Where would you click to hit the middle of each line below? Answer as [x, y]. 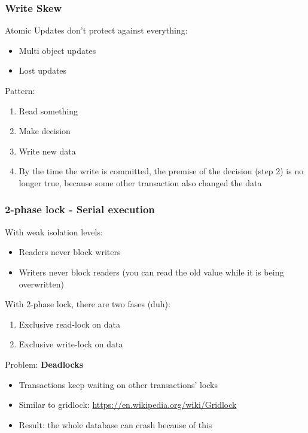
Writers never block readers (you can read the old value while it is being [151, 272]
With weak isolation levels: [54, 231]
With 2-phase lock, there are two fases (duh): [88, 304]
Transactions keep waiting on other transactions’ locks [118, 384]
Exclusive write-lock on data [71, 344]
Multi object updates [57, 50]
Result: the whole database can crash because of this [115, 424]
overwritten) [41, 284]
